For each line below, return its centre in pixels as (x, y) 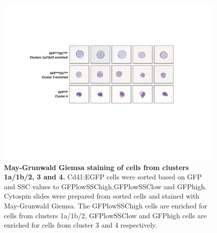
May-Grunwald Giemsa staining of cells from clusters (96, 167)
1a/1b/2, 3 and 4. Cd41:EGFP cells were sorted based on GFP (103, 177)
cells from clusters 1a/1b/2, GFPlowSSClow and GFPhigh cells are (105, 215)
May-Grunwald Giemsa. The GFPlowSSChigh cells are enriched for (106, 205)
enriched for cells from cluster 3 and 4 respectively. (81, 225)
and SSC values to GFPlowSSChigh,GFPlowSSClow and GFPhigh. (106, 186)
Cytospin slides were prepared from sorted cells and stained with (102, 196)
